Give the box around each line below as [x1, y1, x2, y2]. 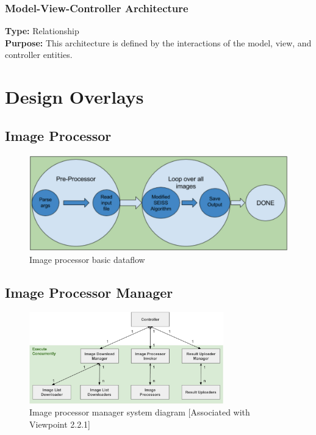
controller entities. [5, 48, 73, 61]
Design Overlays [5, 84, 144, 109]
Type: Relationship [5, 24, 79, 37]
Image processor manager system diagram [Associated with [29, 406, 250, 419]
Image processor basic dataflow [29, 253, 145, 265]
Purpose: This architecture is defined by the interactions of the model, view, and [5, 36, 312, 49]
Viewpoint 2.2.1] [29, 417, 90, 430]
